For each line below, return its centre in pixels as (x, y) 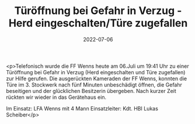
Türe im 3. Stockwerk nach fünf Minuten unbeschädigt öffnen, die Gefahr (94, 85)
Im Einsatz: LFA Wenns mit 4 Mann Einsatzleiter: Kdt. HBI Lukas (82, 108)
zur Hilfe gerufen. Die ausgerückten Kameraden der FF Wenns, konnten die (97, 78)
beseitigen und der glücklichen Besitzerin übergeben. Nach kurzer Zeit (91, 91)
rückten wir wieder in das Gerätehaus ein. (56, 97)
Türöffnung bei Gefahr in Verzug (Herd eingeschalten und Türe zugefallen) (96, 72)
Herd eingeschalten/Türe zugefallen (98, 23)
